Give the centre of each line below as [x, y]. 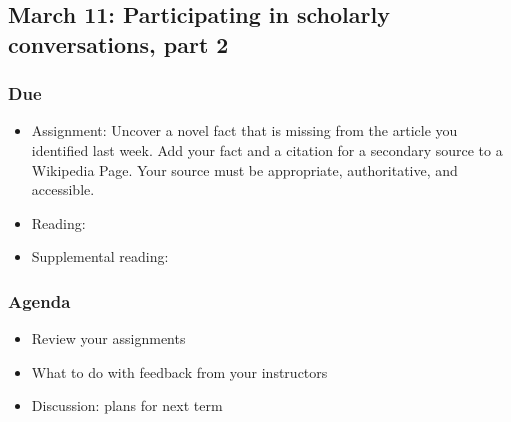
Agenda [39, 300]
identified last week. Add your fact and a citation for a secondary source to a [267, 149]
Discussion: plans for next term [127, 405]
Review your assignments [108, 338]
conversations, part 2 [118, 43]
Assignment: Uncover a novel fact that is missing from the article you [244, 130]
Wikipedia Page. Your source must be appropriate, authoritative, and [244, 169]
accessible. [63, 189]
